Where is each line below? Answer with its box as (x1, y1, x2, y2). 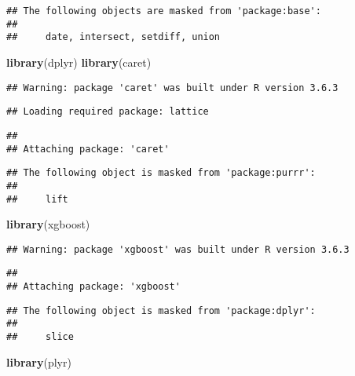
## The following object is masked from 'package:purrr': (6, 167, 316, 179)
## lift (6, 193, 68, 205)
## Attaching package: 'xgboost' (6, 281, 181, 293)
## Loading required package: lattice (6, 106, 209, 118)
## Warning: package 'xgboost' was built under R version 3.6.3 (6, 243, 350, 255)
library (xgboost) (6, 216, 90, 232)
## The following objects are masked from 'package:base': (6, 5, 321, 16)
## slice (6, 331, 74, 343)
